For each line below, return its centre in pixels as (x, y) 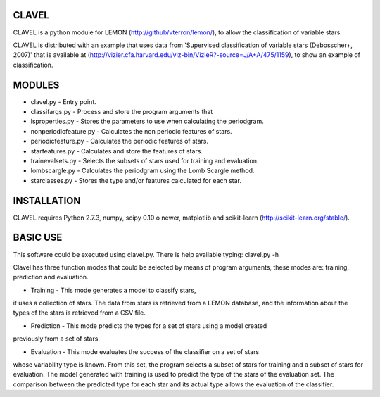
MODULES (36, 85)
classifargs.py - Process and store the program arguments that (122, 111)
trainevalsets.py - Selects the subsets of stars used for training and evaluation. (145, 160)
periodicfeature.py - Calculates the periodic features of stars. (120, 141)
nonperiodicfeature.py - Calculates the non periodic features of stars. (131, 131)
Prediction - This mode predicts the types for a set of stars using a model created (149, 326)
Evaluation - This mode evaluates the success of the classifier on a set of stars (145, 351)
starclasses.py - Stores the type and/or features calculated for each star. (136, 180)
